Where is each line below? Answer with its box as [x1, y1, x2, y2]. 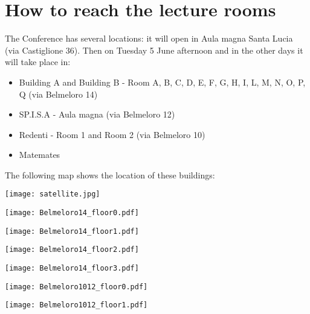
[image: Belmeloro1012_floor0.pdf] [5, 282, 148, 291]
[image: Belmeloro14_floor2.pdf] [5, 245, 139, 254]
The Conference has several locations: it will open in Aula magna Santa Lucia [5, 32, 293, 45]
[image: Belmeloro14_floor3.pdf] [5, 264, 139, 273]
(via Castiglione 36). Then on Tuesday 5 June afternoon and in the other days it [5, 43, 303, 56]
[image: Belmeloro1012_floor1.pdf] [5, 301, 148, 310]
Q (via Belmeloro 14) [19, 87, 98, 100]
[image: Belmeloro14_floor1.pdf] [5, 227, 139, 236]
